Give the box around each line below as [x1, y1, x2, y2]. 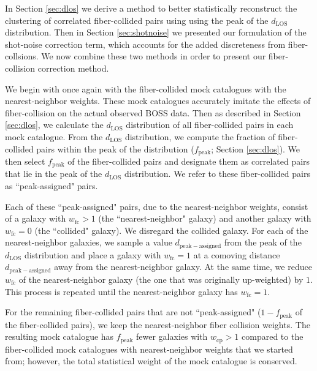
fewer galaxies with [136, 330, 208, 343]
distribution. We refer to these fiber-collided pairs [124, 167, 310, 180]
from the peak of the [224, 236, 302, 249]
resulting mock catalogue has [5, 330, 114, 343]
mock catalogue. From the [5, 130, 103, 143]
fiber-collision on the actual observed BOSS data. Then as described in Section [5, 106, 301, 119]
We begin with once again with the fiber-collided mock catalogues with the [5, 82, 286, 95]
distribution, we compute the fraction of [124, 130, 275, 143]
